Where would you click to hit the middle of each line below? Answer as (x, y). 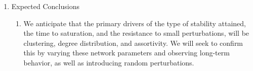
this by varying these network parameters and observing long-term (126, 53)
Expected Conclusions (45, 6)
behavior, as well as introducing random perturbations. (109, 62)
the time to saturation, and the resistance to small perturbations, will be (136, 33)
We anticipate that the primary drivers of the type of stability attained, (135, 23)
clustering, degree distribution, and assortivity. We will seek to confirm (133, 43)
